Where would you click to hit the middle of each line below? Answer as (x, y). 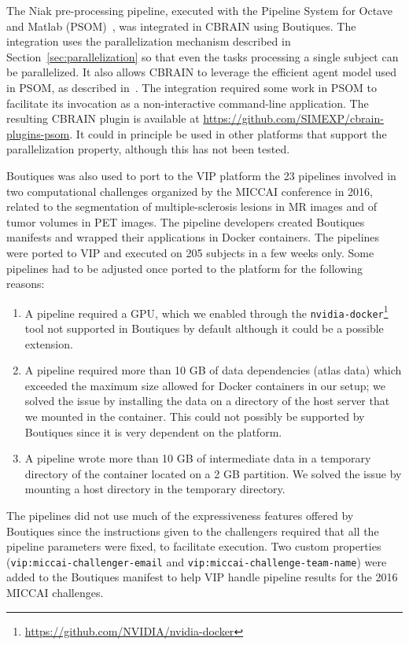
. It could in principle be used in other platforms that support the (228, 133)
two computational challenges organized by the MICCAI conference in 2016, (190, 191)
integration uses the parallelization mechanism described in (149, 41)
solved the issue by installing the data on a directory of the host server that (207, 401)
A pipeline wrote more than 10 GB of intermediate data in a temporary (198, 458)
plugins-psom (38, 133)
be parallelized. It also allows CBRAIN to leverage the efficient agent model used (202, 72)
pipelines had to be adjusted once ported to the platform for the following (184, 268)
